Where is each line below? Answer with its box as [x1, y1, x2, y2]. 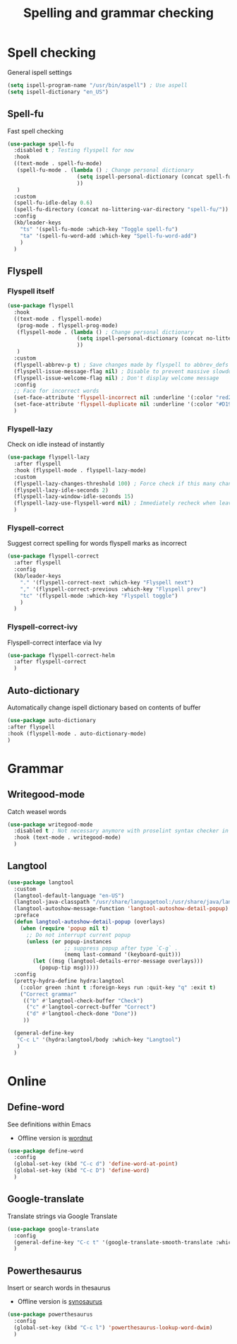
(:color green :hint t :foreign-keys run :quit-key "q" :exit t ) [20, 984, 217, 991]
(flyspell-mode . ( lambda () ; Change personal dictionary [16, 329, 194, 336]
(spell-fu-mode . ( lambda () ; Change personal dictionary [16, 167, 194, 174]
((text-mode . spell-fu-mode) [13, 160, 102, 167]
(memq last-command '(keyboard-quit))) [63, 951, 181, 958]
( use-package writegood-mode [7, 821, 93, 828]
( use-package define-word [7, 1147, 83, 1155]
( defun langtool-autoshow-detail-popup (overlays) [13, 919, 166, 926]
